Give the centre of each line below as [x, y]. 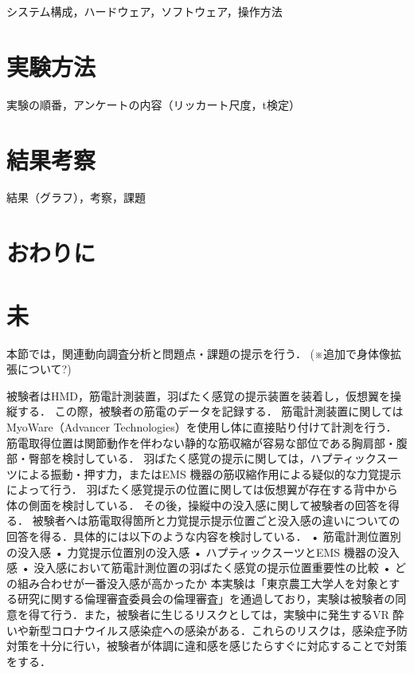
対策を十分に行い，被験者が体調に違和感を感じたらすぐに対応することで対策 [207, 646]
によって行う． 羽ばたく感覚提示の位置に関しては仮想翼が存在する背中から [202, 489]
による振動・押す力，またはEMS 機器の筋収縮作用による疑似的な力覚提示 [209, 473]
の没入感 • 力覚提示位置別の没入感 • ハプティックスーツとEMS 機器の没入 [203, 552]
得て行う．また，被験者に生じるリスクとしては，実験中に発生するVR [209, 615]
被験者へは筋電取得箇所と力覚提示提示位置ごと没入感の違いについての [216, 520]
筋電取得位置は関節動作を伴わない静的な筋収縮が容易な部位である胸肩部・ [201, 442]
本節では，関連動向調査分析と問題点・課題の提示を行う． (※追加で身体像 [198, 353]
